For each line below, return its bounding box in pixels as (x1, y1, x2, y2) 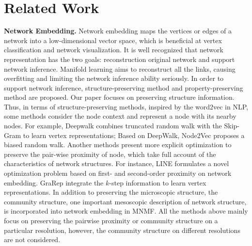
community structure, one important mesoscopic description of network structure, (4, 196, 247, 206)
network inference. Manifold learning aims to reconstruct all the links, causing (4, 63, 236, 74)
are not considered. (4, 234, 61, 245)
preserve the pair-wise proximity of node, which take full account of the (4, 149, 216, 159)
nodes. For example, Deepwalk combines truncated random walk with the (4, 121, 222, 131)
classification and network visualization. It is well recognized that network (4, 45, 223, 55)
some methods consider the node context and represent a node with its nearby (4, 111, 236, 121)
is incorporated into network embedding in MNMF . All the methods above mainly (4, 206, 248, 216)
